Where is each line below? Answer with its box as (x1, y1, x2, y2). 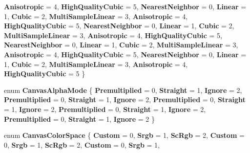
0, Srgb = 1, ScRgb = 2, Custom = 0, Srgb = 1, (4, 139, 160, 150)
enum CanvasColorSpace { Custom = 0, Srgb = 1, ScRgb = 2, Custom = (4, 130, 245, 140)
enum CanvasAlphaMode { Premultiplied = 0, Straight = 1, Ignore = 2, (4, 85, 242, 95)
